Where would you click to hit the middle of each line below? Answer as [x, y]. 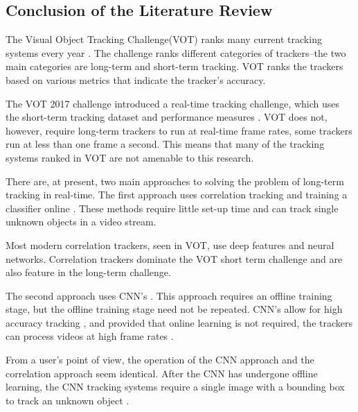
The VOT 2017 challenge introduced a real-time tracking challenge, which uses [173, 103]
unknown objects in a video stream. [81, 222]
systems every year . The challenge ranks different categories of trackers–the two [176, 52]
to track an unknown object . [68, 400]
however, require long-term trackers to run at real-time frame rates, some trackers [179, 130]
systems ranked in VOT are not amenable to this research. [130, 157]
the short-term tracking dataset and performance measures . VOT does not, [167, 117]
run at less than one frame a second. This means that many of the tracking [165, 144]
